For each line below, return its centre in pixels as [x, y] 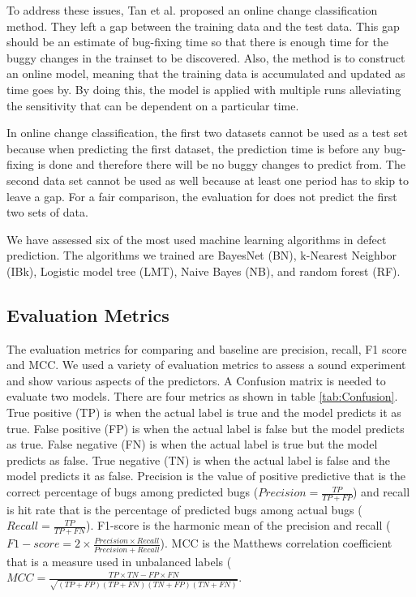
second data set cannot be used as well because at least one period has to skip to [208, 180]
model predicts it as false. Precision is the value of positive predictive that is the [206, 476]
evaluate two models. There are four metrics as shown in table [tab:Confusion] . [202, 396]
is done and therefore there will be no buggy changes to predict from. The [221, 164]
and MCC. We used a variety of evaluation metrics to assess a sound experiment [206, 365]
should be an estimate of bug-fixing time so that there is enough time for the [197, 42]
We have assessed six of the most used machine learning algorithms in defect [197, 239]
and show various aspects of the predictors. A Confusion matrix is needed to [196, 380]
